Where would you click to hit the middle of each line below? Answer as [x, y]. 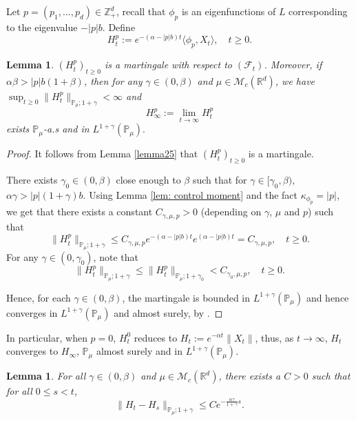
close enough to [148, 180]
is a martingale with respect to [168, 65]
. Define [119, 27]
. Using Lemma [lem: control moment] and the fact [190, 194]
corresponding [318, 11]
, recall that [141, 11]
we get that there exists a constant [80, 212]
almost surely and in [139, 351]
